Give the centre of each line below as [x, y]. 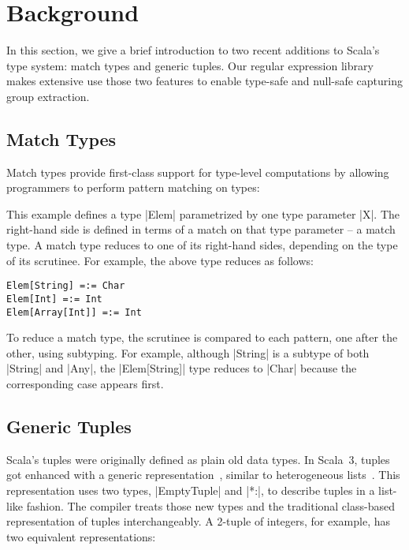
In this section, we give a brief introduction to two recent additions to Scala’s [193, 50]
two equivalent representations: [81, 536]
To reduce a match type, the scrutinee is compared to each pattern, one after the [202, 337]
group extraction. [48, 96]
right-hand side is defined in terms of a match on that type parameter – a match [201, 229]
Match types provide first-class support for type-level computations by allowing [198, 172]
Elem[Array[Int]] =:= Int [74, 312]
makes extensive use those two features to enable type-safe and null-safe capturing [205, 81]
